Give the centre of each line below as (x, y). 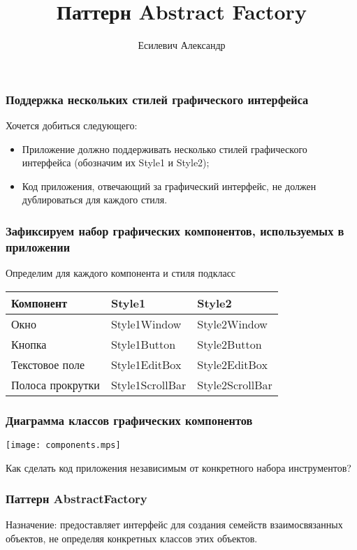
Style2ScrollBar (235, 384)
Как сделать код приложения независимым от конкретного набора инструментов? (178, 467)
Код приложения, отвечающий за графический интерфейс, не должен (169, 186)
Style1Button (143, 344)
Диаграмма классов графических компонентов (129, 420)
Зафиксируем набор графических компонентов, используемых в (175, 230)
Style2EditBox (232, 364)
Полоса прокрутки (56, 384)
